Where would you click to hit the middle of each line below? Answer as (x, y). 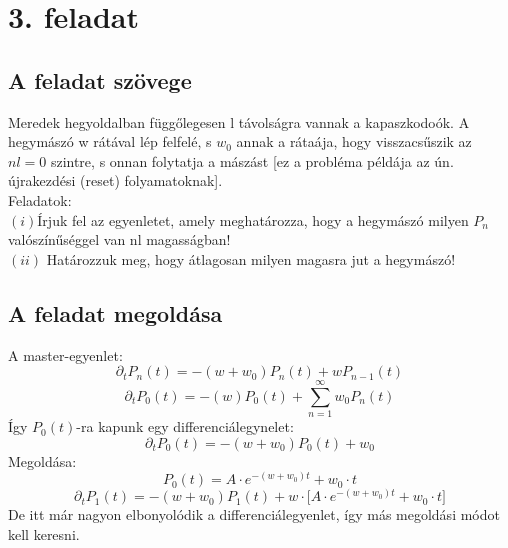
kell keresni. (44, 534)
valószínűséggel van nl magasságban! (119, 239)
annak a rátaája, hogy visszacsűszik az (354, 141)
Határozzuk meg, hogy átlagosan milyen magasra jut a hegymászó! (251, 258)
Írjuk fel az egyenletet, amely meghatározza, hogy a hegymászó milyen (253, 219)
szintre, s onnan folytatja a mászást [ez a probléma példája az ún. (252, 160)
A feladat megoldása (115, 312)
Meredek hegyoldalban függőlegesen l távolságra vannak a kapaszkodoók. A (239, 121)
